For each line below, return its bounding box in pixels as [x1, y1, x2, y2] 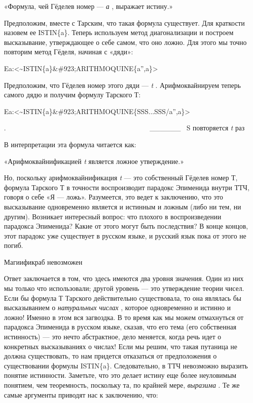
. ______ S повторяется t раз [4, 122, 245, 133]
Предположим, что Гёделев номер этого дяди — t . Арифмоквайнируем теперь [4, 80, 241, 90]
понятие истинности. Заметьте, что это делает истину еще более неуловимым [4, 370, 237, 380]
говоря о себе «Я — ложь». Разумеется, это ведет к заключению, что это [4, 192, 223, 202]
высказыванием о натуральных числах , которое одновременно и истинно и [4, 302, 231, 313]
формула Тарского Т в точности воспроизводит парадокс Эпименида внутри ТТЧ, [4, 182, 250, 192]
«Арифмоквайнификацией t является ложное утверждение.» [4, 156, 184, 166]
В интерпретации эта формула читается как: [4, 139, 137, 149]
